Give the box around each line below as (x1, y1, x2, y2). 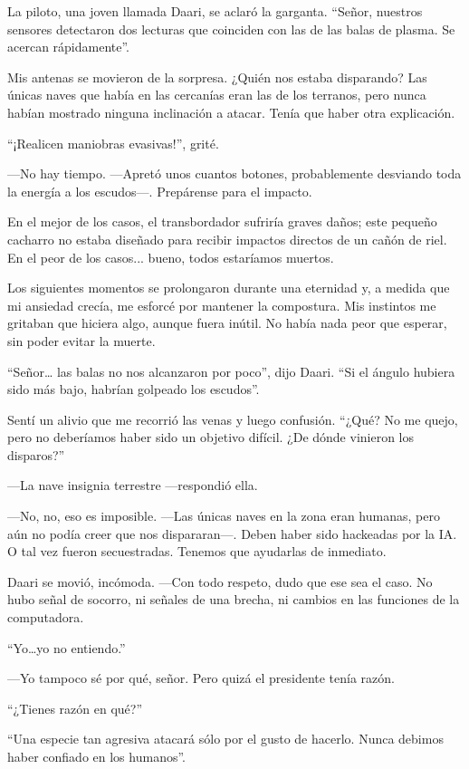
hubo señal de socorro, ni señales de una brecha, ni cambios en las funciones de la (7, 590, 460, 609)
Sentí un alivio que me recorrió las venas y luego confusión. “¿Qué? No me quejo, (7, 409, 458, 428)
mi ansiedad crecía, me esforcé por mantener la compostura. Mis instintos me (7, 295, 436, 314)
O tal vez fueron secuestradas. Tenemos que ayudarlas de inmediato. (7, 542, 387, 561)
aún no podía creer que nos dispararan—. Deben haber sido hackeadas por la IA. (7, 524, 457, 543)
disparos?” (7, 445, 65, 464)
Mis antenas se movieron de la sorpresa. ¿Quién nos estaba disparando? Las (7, 67, 427, 86)
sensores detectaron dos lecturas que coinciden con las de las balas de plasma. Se (7, 19, 455, 38)
